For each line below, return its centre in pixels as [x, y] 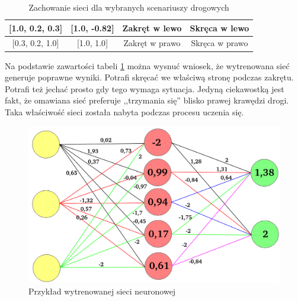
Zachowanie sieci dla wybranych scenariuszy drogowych [129, 7]
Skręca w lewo [220, 27]
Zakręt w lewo [152, 27]
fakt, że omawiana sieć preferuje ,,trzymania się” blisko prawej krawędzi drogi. [147, 100]
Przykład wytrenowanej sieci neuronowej [102, 291]
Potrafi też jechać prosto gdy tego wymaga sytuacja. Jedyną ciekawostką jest [145, 88]
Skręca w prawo [220, 43]
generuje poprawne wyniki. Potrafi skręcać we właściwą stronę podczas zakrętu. [149, 77]
